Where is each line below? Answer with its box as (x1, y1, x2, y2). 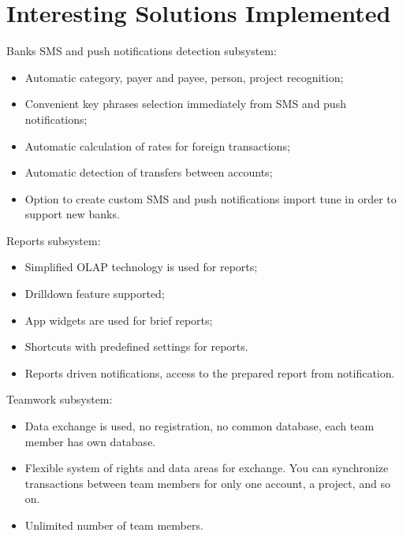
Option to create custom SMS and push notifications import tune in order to (24, 190, 397, 207)
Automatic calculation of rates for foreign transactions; (24, 137, 290, 154)
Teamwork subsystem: (6, 391, 113, 408)
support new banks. (24, 206, 120, 222)
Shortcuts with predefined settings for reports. (24, 338, 248, 355)
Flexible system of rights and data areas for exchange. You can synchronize (24, 460, 389, 476)
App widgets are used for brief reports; (24, 311, 213, 328)
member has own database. (24, 433, 156, 449)
